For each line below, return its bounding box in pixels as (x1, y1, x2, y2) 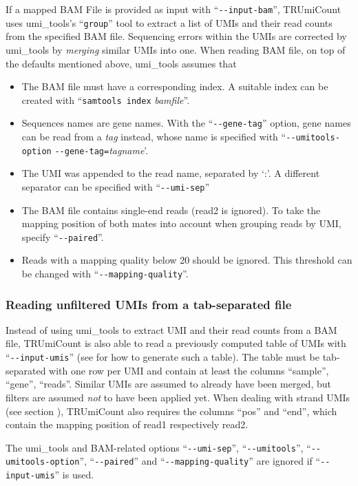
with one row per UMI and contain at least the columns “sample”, (49, 363, 329, 377)
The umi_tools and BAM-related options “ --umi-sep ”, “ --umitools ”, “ (6, 440, 311, 454)
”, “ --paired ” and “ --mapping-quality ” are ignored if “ (79, 454, 321, 468)
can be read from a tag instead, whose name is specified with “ (21, 129, 286, 143)
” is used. (54, 467, 94, 481)
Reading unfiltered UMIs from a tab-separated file (6, 295, 292, 313)
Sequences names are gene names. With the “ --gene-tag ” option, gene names (21, 116, 351, 130)
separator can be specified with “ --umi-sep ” (21, 179, 210, 193)
